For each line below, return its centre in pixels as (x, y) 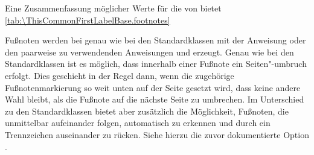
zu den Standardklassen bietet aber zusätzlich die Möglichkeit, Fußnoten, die (147, 111)
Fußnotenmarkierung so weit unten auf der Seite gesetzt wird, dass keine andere (153, 87)
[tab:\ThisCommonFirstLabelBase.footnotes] (88, 20)
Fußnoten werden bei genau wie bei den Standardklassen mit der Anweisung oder (155, 40)
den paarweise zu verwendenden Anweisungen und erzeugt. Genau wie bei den (149, 52)
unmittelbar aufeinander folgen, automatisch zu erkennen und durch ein (138, 123)
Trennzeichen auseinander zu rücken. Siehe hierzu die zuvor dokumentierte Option (157, 134)
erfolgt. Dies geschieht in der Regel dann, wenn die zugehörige (120, 75)
